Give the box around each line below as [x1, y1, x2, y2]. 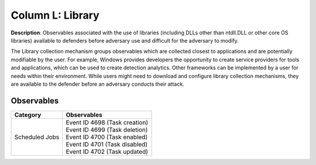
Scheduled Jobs [14, 133, 60, 141]
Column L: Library [11, 9, 99, 22]
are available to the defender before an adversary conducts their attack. [11, 80, 184, 87]
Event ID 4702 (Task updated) [66, 148, 149, 156]
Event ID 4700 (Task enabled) [66, 133, 148, 141]
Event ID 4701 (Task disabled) [66, 140, 147, 148]
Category [14, 111, 42, 119]
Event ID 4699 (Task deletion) [66, 125, 148, 134]
